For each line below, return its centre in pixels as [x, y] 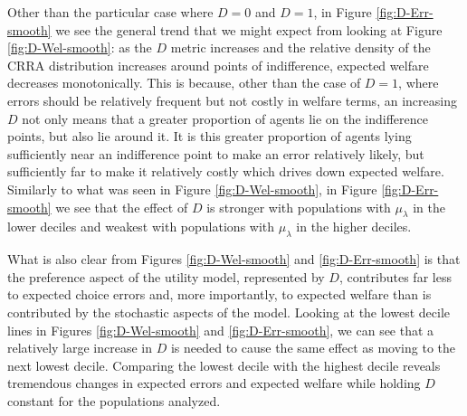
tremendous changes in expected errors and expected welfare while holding [214, 383]
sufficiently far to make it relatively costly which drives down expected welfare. [226, 171]
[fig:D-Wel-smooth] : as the [80, 47]
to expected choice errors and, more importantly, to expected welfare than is [219, 294]
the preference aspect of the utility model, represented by [166, 276]
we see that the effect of [122, 207]
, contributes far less [395, 276]
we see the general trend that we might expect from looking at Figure [249, 29]
